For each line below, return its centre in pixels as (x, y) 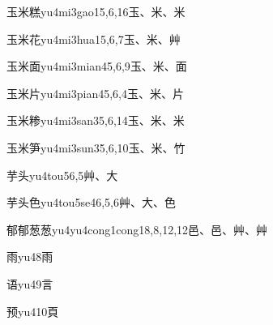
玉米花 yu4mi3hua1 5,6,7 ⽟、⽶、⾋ (94, 38)
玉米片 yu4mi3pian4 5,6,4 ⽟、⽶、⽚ (95, 93)
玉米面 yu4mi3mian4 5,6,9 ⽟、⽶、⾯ (97, 66)
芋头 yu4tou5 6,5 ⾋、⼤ (62, 175)
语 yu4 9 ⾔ (30, 283)
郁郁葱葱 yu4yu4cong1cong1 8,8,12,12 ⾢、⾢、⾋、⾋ (137, 229)
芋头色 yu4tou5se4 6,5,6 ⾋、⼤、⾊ (91, 202)
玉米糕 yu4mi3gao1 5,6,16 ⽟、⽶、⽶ (96, 11)
